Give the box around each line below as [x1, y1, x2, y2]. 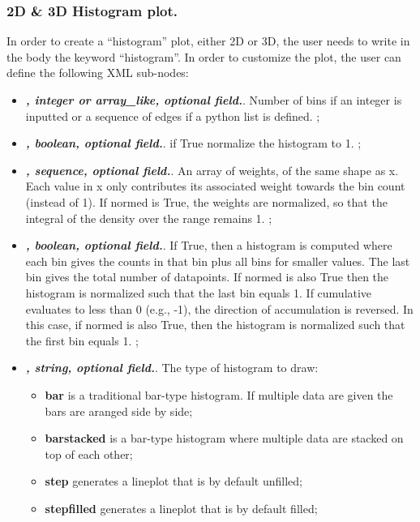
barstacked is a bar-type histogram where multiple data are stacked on [45, 430, 404, 447]
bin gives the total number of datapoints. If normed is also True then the [25, 268, 389, 285]
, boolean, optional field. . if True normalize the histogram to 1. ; [25, 135, 362, 152]
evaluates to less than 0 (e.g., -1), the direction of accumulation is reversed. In [25, 300, 414, 317]
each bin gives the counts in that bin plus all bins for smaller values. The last [25, 252, 410, 269]
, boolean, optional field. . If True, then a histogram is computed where [25, 237, 392, 254]
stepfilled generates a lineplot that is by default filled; [45, 499, 318, 516]
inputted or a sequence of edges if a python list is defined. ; [25, 107, 320, 124]
